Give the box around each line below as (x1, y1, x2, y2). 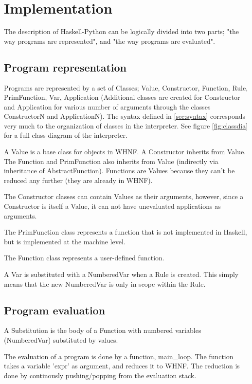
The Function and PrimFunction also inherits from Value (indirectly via (4, 156, 218, 166)
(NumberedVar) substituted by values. (4, 335, 118, 345)
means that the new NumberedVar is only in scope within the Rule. (4, 278, 206, 289)
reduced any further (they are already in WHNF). (4, 175, 153, 185)
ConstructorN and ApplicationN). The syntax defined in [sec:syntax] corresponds (4, 111, 246, 121)
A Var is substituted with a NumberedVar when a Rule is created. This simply (4, 269, 239, 279)
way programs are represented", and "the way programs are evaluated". (4, 36, 215, 46)
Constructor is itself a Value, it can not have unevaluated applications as (4, 201, 221, 211)
